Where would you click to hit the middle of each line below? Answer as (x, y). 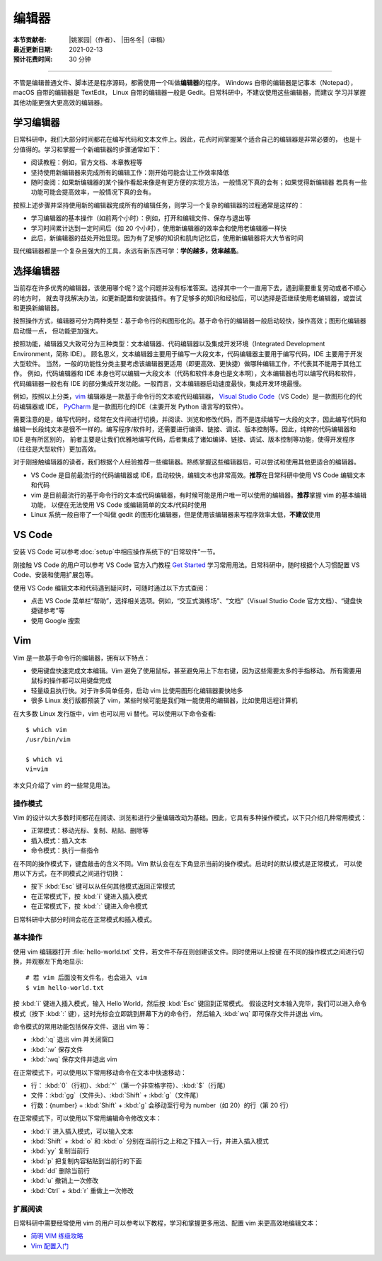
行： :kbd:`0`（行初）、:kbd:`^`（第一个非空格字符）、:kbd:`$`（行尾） (130, 1085)
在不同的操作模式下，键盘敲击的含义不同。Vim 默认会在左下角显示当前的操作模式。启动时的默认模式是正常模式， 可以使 (188, 863)
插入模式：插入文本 (59, 840)
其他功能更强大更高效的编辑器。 (59, 102)
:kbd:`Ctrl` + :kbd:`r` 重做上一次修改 (82, 1190)
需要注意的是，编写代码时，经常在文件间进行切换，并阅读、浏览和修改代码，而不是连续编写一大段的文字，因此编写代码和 (190, 419)
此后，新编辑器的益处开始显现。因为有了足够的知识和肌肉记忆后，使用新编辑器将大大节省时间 (167, 238)
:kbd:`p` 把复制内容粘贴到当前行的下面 (86, 1160)
